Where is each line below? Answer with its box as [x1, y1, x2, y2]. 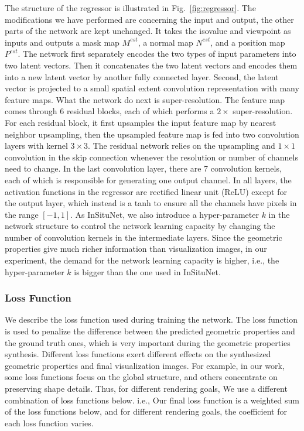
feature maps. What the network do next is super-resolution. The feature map [5, 93, 285, 105]
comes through [5, 105, 57, 117]
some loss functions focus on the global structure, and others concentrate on [5, 371, 278, 383]
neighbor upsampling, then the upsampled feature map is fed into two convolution [5, 128, 299, 140]
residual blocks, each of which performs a [66, 105, 214, 117]
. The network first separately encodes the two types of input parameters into [18, 47, 296, 60]
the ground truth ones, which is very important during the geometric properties [5, 336, 291, 348]
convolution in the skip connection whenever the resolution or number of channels [5, 150, 298, 163]
